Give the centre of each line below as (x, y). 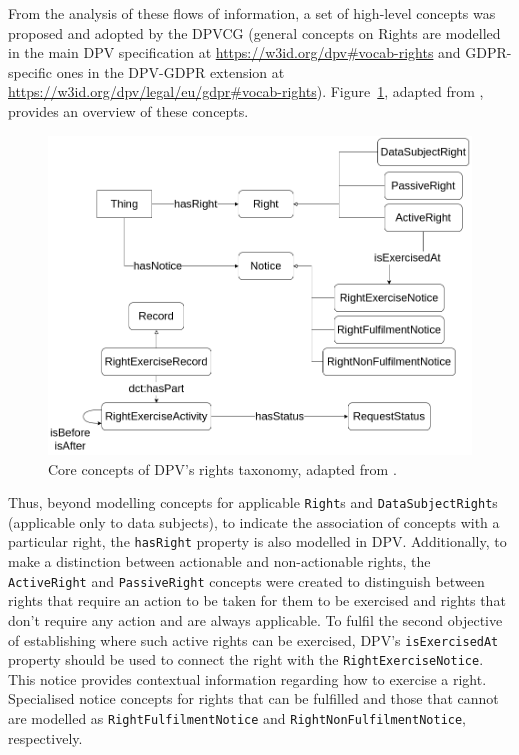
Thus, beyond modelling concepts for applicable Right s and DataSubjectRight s (253, 502)
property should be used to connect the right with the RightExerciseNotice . (246, 659)
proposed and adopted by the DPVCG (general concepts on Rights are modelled (254, 32)
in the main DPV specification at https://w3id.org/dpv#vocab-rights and (234, 52)
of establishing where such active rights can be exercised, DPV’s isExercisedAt (253, 639)
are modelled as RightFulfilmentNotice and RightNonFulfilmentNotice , (237, 718)
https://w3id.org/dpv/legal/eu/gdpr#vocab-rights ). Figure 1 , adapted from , (246, 91)
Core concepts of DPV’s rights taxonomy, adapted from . (222, 468)
